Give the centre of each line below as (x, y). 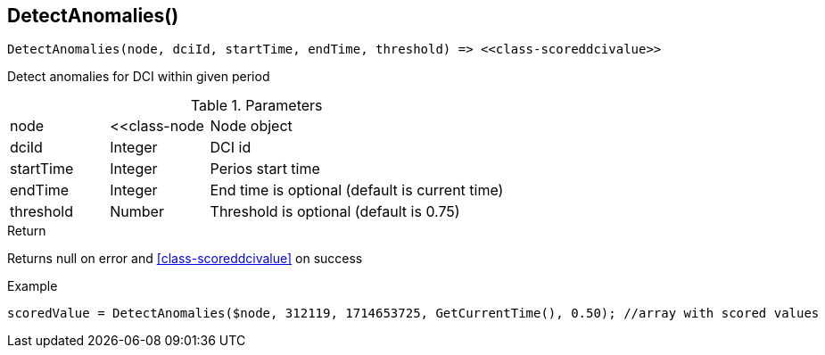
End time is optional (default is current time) (357, 190)
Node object (251, 126)
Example (33, 286)
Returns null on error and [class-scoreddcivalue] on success (185, 259)
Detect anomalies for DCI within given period (139, 77)
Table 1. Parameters (256, 106)
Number (137, 212)
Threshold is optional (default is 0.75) (335, 212)
